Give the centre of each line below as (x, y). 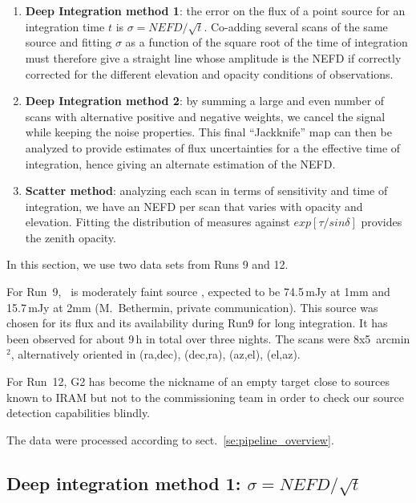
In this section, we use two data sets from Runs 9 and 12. (147, 264)
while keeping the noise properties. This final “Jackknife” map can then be (208, 132)
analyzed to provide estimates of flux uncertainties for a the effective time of (213, 147)
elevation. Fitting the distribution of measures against (158, 222)
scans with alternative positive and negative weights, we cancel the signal (205, 116)
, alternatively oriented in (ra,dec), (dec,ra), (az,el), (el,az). (155, 354)
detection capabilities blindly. (79, 413)
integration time (65, 26)
